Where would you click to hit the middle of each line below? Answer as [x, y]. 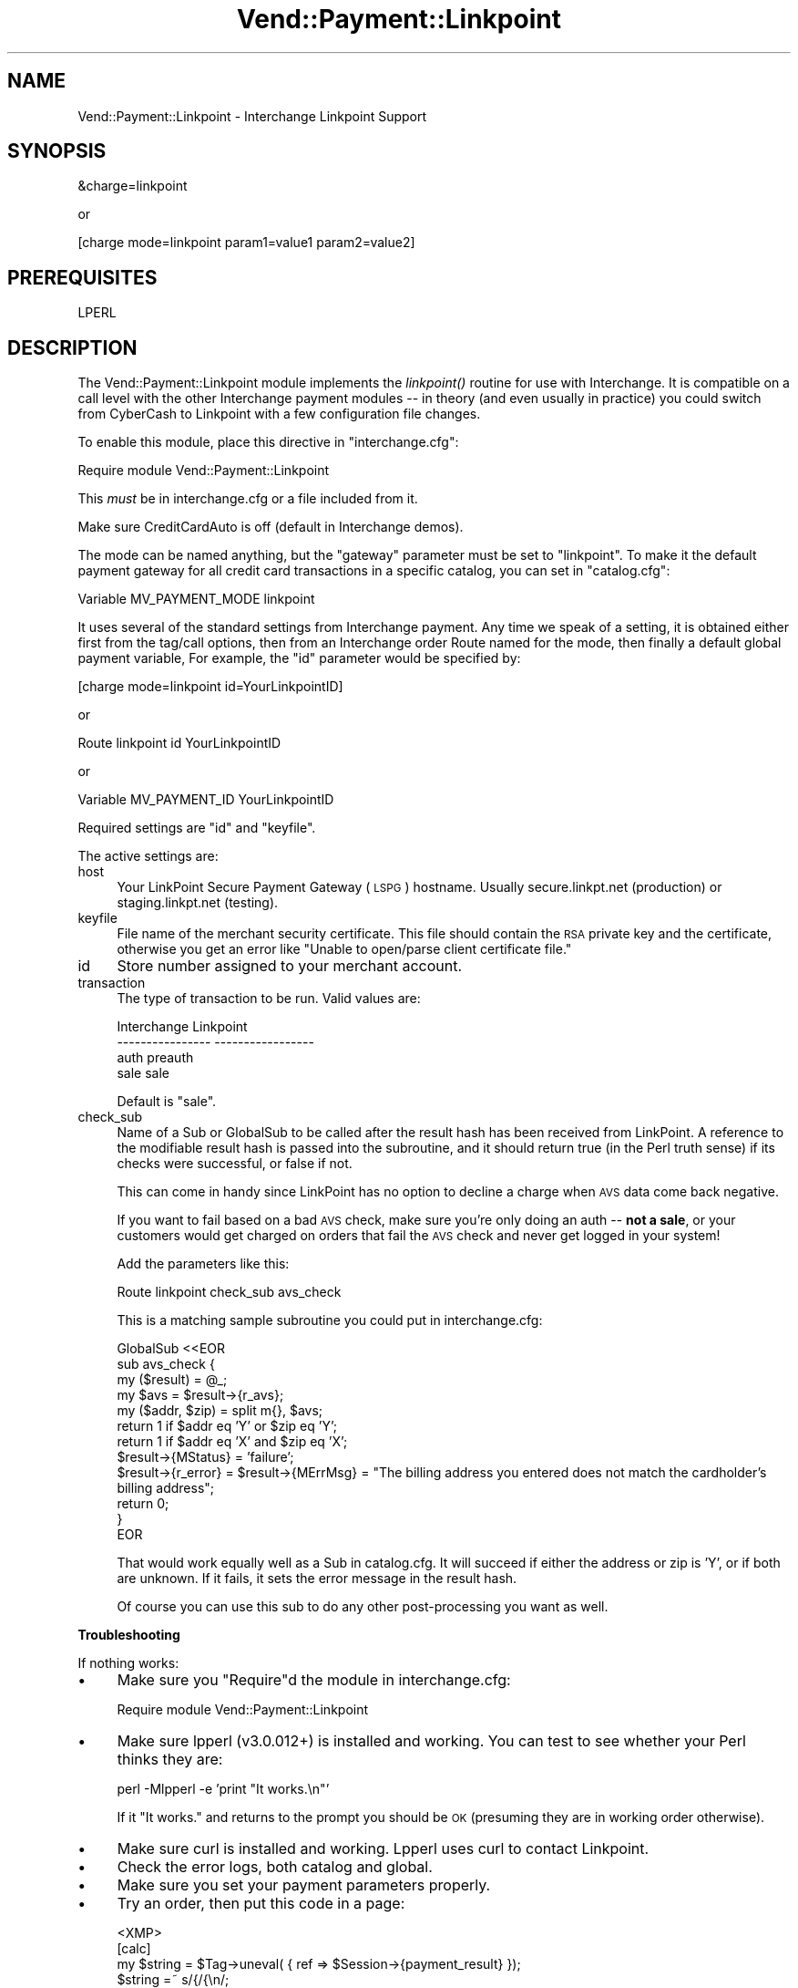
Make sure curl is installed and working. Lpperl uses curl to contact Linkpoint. [383, 1849]
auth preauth [155, 1058]
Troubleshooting [129, 1635]
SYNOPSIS [57, 151]
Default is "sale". [167, 1102]
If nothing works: [128, 1663]
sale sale [143, 1073]
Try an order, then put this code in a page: [261, 1904]
